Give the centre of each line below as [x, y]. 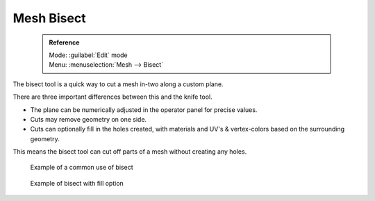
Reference [64, 42]
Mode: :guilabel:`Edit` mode [88, 55]
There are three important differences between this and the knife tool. [112, 97]
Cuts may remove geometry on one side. [89, 119]
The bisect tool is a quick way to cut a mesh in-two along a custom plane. [118, 84]
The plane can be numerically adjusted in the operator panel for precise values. [144, 110]
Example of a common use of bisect [82, 168]
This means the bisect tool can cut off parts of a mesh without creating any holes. [130, 152]
